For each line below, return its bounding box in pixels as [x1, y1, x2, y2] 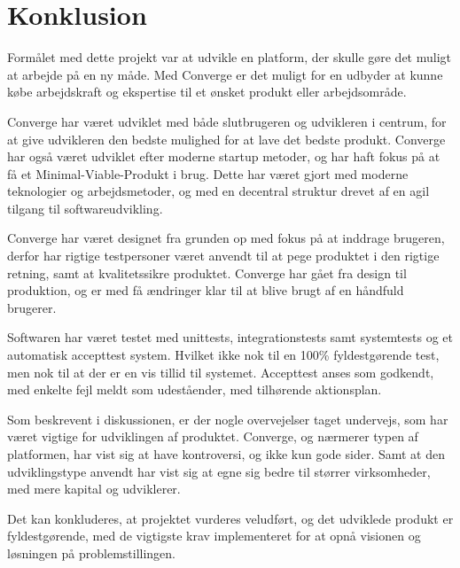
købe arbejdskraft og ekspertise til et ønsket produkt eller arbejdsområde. [7, 82, 407, 101]
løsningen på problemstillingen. [7, 543, 176, 562]
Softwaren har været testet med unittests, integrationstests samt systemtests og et [7, 328, 453, 346]
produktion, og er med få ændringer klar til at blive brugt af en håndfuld [7, 281, 404, 300]
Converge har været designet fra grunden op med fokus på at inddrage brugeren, [7, 229, 445, 247]
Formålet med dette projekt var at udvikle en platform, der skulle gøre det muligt [7, 48, 452, 66]
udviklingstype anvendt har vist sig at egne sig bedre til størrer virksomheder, [7, 462, 431, 480]
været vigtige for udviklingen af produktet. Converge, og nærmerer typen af [7, 427, 418, 446]
